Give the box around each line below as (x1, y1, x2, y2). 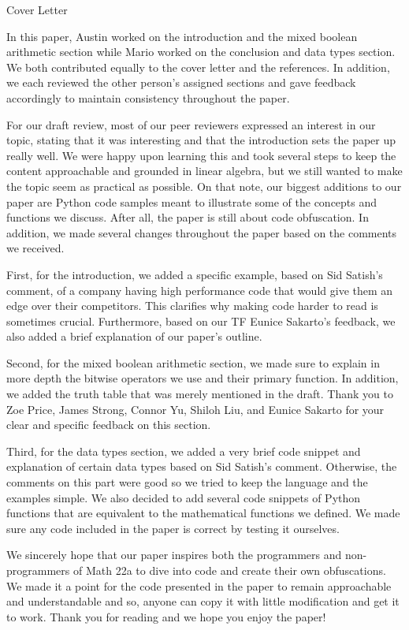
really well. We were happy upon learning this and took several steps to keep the (6, 147, 396, 163)
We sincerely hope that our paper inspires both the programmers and (6, 546, 342, 563)
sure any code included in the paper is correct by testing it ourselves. (6, 520, 340, 536)
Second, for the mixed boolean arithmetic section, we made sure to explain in (6, 354, 380, 371)
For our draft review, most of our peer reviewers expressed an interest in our (6, 116, 376, 132)
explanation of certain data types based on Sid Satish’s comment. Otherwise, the (6, 458, 397, 475)
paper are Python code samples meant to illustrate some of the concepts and (6, 193, 377, 210)
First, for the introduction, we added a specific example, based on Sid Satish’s (6, 266, 383, 282)
